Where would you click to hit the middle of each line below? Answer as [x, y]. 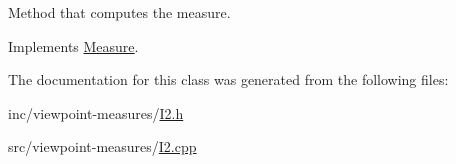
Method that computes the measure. [119, 12]
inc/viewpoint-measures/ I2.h [96, 112]
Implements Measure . [73, 45]
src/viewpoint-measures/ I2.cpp [102, 146]
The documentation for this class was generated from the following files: [228, 79]
